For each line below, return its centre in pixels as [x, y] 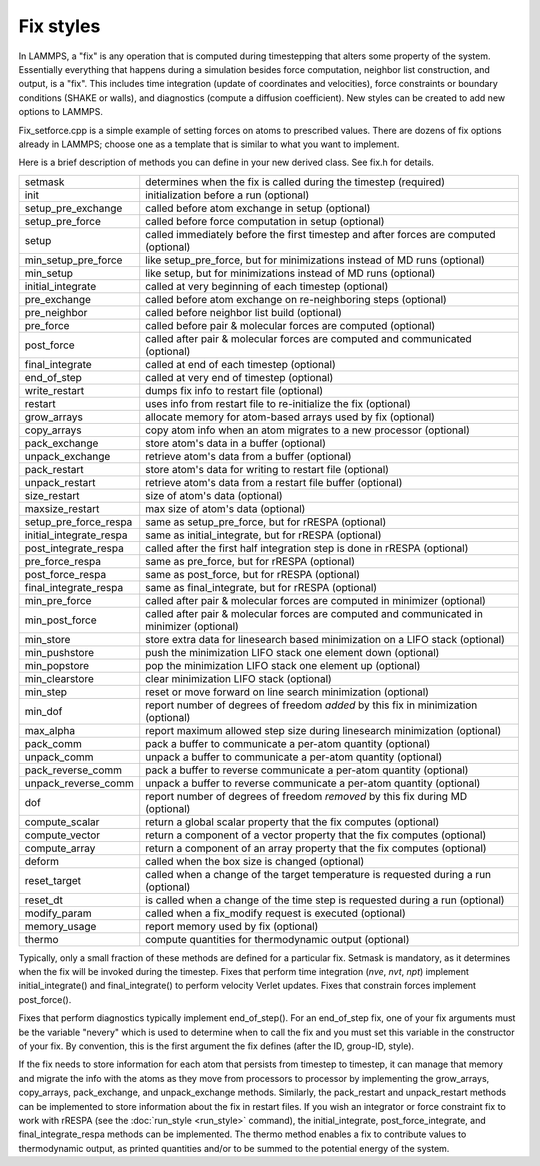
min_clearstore [59, 678]
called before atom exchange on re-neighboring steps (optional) [296, 299]
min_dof [43, 711]
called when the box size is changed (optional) [255, 861]
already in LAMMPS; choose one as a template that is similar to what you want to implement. [209, 144]
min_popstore [57, 665]
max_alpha [49, 730]
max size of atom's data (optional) [225, 508]
